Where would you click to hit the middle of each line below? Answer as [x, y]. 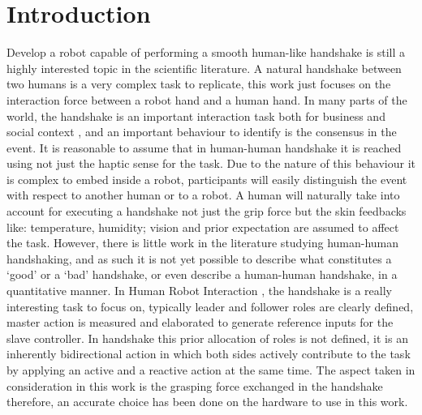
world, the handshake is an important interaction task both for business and [196, 116]
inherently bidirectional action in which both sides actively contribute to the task [209, 354]
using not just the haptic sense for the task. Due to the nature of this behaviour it [211, 163]
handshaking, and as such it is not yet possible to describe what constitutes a [199, 258]
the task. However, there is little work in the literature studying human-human [203, 243]
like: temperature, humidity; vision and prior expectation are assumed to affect [203, 227]
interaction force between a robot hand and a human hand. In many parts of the [207, 99]
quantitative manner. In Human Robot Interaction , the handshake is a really [199, 291]
